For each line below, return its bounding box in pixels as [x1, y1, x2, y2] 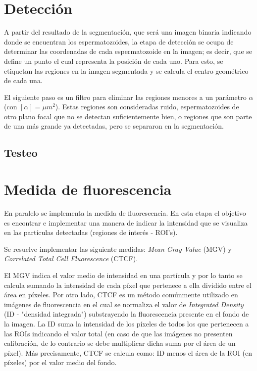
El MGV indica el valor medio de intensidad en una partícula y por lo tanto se [4, 270, 243, 280]
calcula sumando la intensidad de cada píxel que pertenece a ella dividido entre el [4, 279, 252, 290]
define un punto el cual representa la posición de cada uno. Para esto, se [4, 55, 223, 66]
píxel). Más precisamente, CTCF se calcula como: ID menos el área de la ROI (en [4, 347, 252, 358]
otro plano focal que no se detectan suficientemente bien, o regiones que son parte [4, 111, 252, 121]
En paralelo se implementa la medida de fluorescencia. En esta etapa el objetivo [4, 207, 246, 218]
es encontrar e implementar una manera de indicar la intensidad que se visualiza [4, 217, 248, 228]
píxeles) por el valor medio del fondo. [4, 357, 117, 368]
